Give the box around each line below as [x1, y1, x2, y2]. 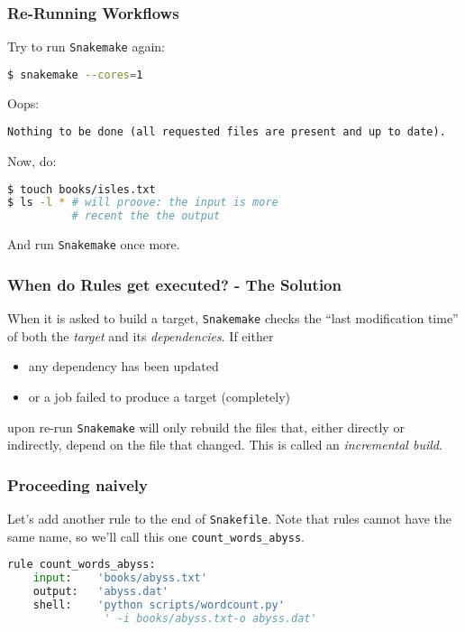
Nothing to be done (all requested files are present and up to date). [7, 125, 446, 139]
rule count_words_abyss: [7, 558, 156, 572]
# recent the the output [71, 209, 221, 223]
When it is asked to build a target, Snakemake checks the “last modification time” [7, 309, 459, 328]
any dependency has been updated [28, 357, 219, 376]
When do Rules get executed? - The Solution [7, 273, 342, 295]
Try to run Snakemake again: [7, 37, 165, 56]
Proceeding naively [7, 473, 148, 496]
